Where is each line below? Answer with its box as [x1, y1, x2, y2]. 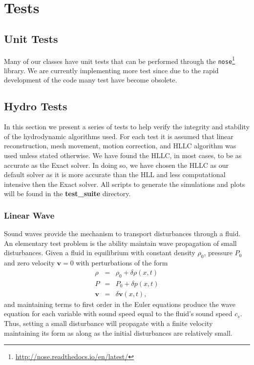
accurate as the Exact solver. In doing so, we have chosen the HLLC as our [4, 160, 229, 170]
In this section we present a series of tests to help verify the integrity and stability [4, 122, 250, 132]
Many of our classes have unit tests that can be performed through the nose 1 [4, 54, 235, 66]
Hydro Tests [4, 99, 67, 114]
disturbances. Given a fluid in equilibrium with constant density [4, 247, 195, 258]
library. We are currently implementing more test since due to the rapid [4, 65, 219, 75]
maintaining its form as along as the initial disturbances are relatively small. [4, 327, 233, 338]
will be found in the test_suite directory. [4, 188, 131, 199]
